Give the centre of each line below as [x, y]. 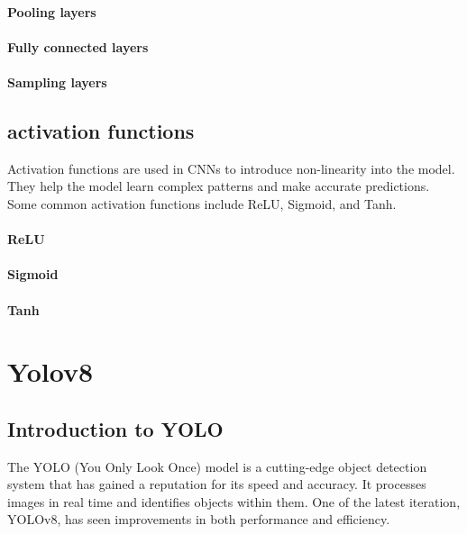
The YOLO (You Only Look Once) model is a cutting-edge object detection [217, 466]
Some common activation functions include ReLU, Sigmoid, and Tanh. [202, 203]
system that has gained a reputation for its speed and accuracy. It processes [217, 484]
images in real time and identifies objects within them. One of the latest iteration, [234, 501]
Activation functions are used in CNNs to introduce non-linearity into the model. [231, 168]
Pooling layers [52, 11]
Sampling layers [57, 81]
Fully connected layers [78, 46]
